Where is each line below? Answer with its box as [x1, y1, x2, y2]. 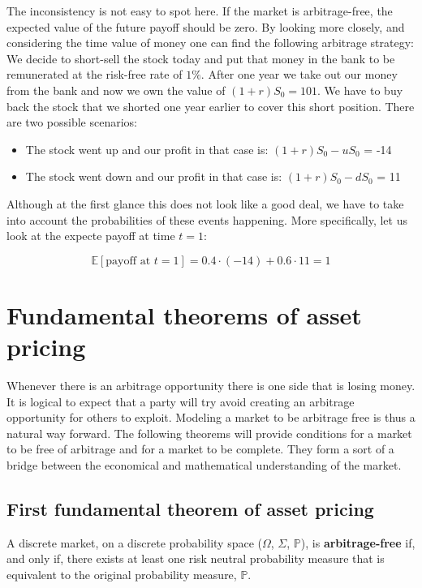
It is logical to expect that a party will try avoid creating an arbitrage [6, 393, 355, 410]
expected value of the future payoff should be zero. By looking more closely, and [6, 18, 405, 35]
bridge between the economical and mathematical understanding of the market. [6, 457, 402, 473]
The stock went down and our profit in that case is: [25, 168, 282, 185]
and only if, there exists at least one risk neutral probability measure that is [6, 550, 385, 567]
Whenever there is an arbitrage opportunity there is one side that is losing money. [6, 377, 416, 394]
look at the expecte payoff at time [6, 227, 175, 244]
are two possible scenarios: [6, 114, 137, 131]
